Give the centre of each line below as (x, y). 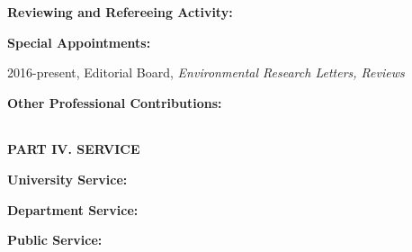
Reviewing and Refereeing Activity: (120, 12)
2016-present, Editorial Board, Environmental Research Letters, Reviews (206, 72)
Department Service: (73, 209)
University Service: (67, 179)
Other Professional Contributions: (115, 102)
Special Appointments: (79, 42)
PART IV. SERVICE (74, 149)
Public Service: (55, 240)
